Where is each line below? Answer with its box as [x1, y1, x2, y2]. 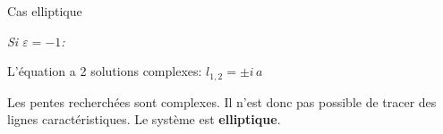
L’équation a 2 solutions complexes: [7, 62, 202, 80]
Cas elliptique [7, 2, 82, 20]
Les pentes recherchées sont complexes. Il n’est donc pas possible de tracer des [7, 92, 437, 111]
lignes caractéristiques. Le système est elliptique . [7, 110, 281, 129]
